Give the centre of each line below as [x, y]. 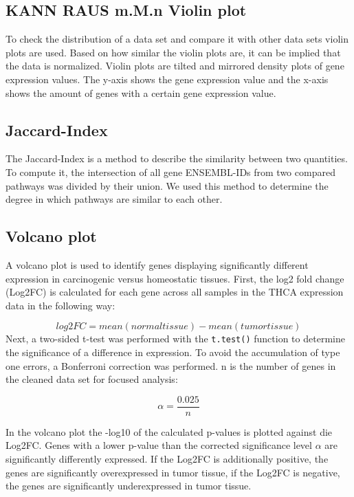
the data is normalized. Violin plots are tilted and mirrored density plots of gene [175, 66]
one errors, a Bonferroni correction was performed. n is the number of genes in [171, 365]
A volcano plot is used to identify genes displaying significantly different [157, 264]
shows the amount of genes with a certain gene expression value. [141, 92]
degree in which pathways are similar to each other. [114, 199]
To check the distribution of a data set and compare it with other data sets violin [177, 39]
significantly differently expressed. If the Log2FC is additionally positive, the [167, 459]
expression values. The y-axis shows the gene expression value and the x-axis [167, 79]
